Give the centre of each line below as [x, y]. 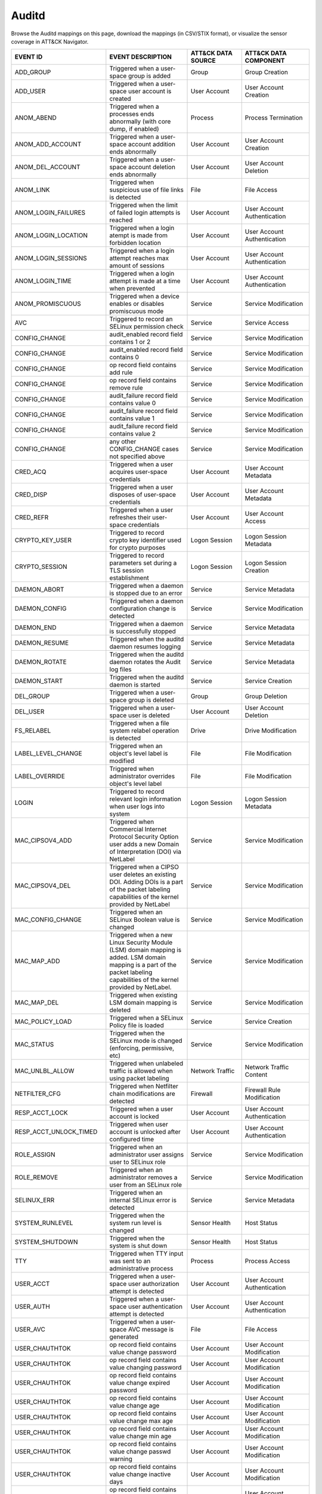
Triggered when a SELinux [146, 1018]
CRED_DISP [31, 495]
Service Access [267, 323]
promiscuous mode [137, 311]
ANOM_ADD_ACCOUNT [48, 145]
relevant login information [145, 799]
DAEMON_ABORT [39, 590]
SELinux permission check [147, 327]
